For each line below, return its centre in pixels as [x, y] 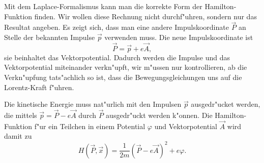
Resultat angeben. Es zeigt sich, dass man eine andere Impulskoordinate [116, 27]
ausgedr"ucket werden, [226, 104]
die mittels [21, 115]
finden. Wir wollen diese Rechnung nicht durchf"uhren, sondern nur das [145, 16]
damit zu [18, 136]
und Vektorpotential [186, 126]
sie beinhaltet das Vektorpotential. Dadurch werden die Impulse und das [117, 57]
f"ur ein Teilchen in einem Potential [90, 126]
